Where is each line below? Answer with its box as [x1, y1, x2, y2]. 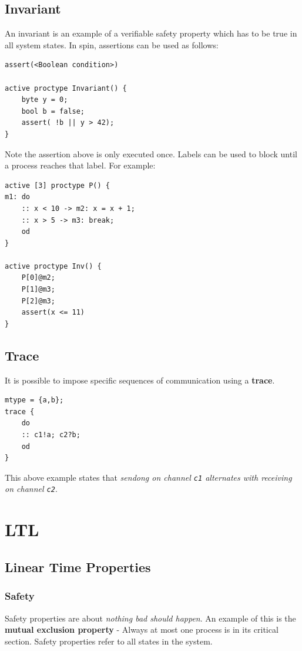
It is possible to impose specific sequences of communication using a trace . [5, 374, 275, 386]
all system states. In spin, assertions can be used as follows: [5, 38, 219, 51]
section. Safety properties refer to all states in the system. [5, 635, 213, 647]
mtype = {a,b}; [5, 396, 64, 405]
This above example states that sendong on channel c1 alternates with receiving [5, 471, 292, 483]
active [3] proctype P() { [5, 181, 110, 190]
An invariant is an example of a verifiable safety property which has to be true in [5, 27, 297, 39]
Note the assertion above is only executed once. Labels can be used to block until [5, 147, 297, 160]
